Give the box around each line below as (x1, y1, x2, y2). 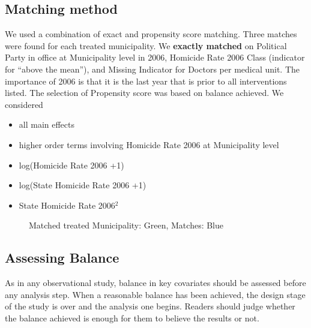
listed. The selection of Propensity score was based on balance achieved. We (5, 86, 284, 99)
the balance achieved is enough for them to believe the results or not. (5, 311, 259, 324)
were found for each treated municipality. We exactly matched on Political (5, 39, 287, 52)
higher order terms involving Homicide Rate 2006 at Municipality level (19, 138, 279, 151)
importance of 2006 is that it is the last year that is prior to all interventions (5, 74, 287, 87)
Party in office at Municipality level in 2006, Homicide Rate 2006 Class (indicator (5, 51, 305, 64)
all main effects (19, 118, 75, 131)
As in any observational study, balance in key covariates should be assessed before (5, 276, 306, 289)
